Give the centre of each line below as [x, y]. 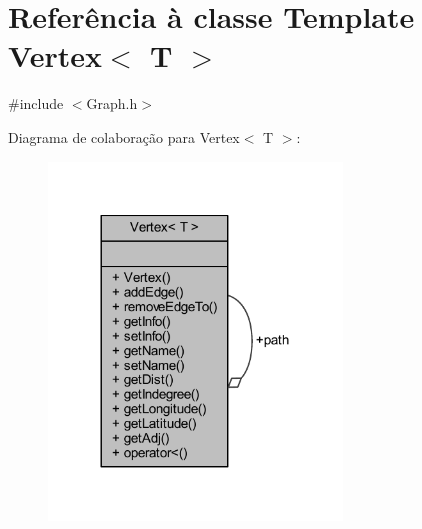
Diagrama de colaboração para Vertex [124, 136]
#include [36, 103]
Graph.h [112, 103]
